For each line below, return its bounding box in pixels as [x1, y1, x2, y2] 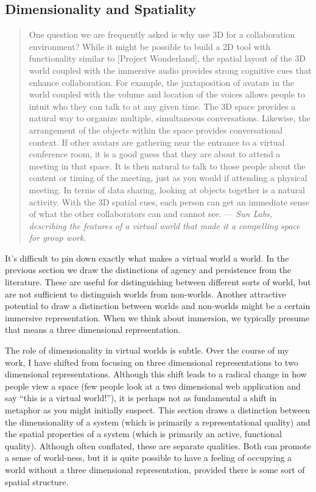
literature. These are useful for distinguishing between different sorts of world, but [5, 276, 311, 288]
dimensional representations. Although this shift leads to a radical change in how [5, 368, 307, 380]
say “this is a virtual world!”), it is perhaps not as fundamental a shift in [5, 391, 277, 404]
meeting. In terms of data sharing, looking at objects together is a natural [29, 183, 305, 196]
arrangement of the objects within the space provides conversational [29, 123, 283, 136]
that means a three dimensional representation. [5, 323, 181, 336]
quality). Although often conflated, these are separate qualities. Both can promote [5, 439, 311, 452]
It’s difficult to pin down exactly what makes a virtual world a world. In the [5, 251, 289, 264]
